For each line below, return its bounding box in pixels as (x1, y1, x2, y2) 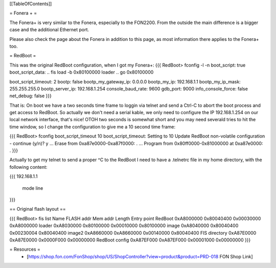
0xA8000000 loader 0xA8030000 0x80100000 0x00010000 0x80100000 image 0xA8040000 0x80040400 (9, 222, 239, 229)
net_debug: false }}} (9, 93, 52, 99)
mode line (22, 185, 43, 191)
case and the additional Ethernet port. (9, 27, 89, 33)
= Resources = (9, 246, 41, 253)
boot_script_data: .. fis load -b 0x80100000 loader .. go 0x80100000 (9, 69, 154, 75)
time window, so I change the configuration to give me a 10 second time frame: (9, 123, 176, 130)
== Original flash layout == (9, 206, 66, 212)
